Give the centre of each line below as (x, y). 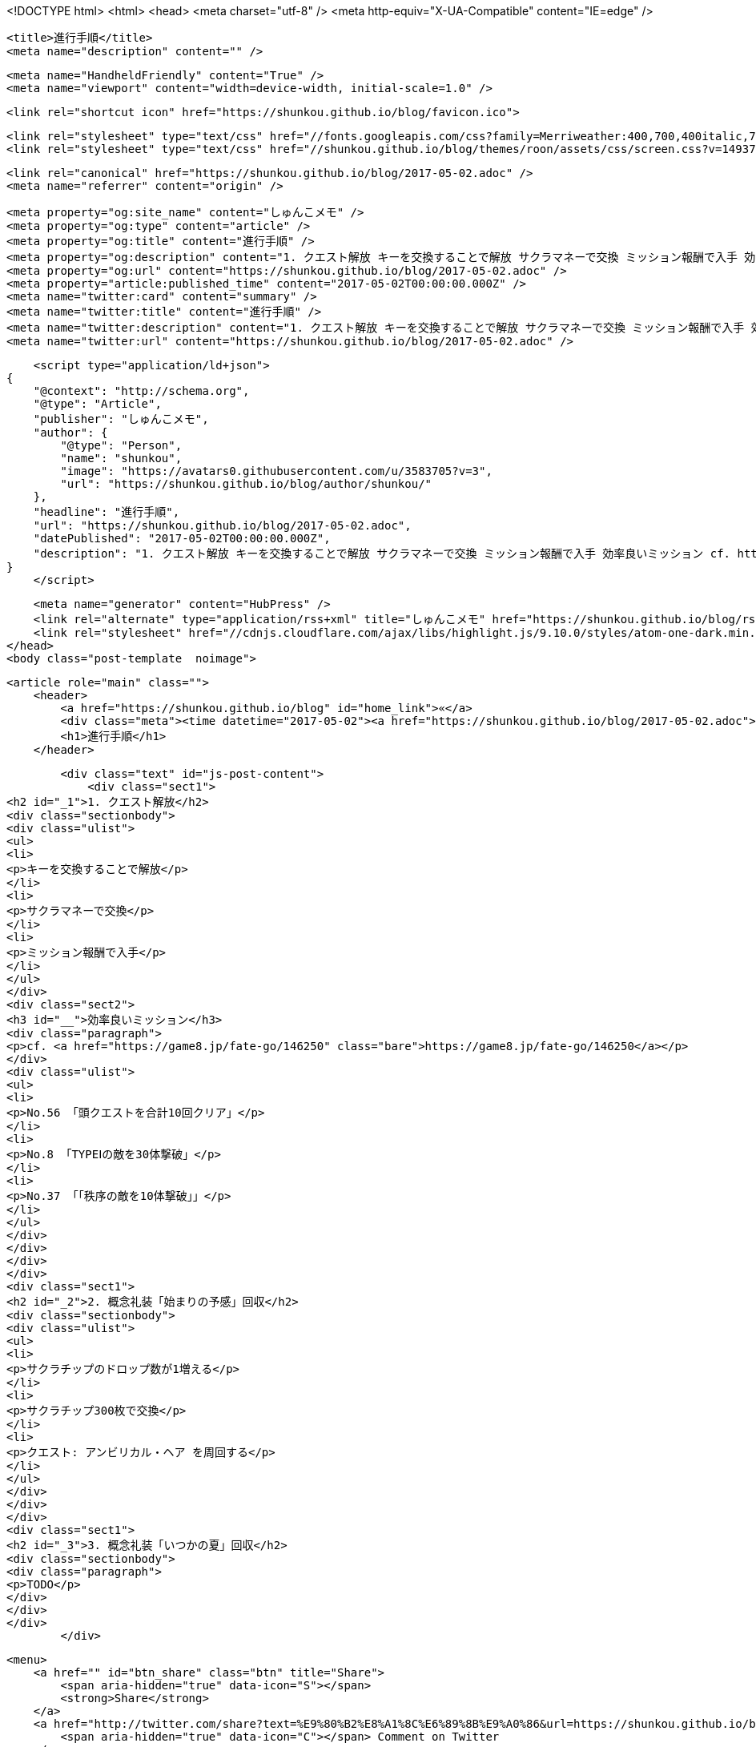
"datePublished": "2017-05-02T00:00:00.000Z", (182, 538)
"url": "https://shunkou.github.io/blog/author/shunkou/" (246, 484)
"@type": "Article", (97, 404)
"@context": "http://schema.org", (141, 391)
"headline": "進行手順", (107, 512)
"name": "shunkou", (121, 458)
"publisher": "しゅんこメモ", (121, 419)
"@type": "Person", (121, 445)
